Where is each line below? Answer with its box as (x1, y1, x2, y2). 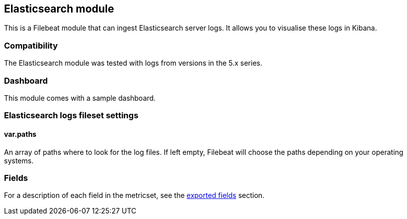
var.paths (4, 129, 37, 138)
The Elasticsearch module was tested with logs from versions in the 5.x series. (4, 59, 262, 68)
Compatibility (4, 40, 58, 51)
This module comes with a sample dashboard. (4, 93, 156, 102)
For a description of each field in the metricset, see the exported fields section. (4, 191, 265, 200)
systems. (4, 156, 34, 165)
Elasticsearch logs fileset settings (4, 110, 139, 121)
